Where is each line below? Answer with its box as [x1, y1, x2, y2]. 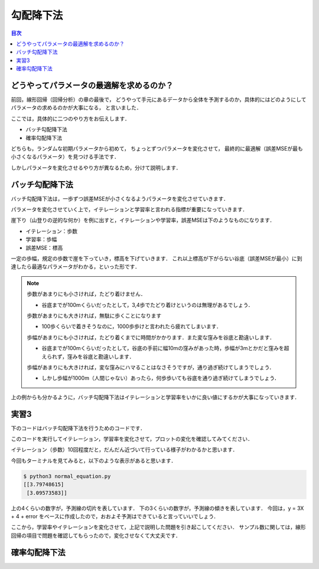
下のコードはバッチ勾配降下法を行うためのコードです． [11, 424, 146, 431]
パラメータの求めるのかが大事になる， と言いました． [11, 104, 142, 112]
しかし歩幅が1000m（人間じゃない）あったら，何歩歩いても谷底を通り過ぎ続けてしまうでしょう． [41, 375, 280, 382]
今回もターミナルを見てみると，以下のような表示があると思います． [11, 457, 177, 464]
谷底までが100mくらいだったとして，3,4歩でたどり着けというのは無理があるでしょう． [41, 301, 253, 308]
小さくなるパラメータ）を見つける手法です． [11, 153, 120, 161]
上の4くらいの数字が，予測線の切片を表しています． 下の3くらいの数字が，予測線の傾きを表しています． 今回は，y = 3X [11, 505, 304, 512]
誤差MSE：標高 [25, 244, 63, 251]
